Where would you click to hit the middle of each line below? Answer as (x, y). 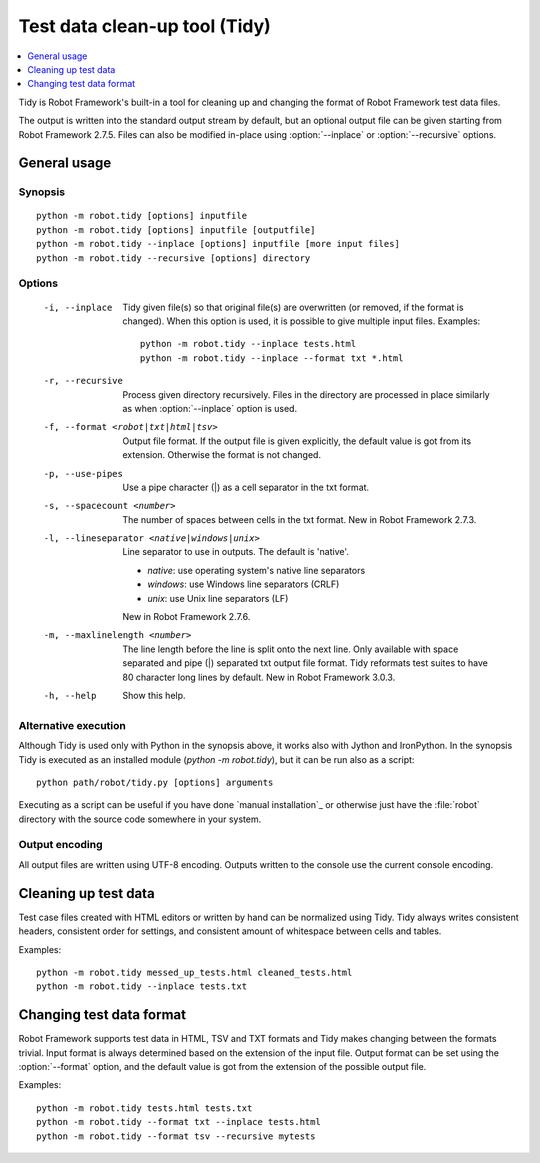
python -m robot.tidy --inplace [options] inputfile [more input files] (218, 244)
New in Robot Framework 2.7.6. (186, 617)
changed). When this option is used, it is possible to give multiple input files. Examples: (301, 321)
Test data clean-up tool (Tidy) (145, 26)
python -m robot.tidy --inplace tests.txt (142, 986)
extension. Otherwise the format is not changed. (222, 455)
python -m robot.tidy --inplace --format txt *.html (272, 358)
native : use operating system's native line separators (256, 570)
